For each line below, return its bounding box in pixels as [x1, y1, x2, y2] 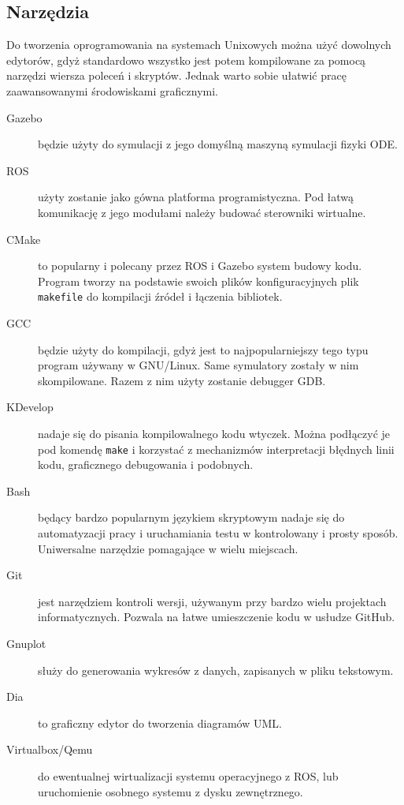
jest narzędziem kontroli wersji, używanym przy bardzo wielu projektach [38, 593, 387, 609]
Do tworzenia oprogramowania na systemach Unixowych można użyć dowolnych [6, 36, 391, 53]
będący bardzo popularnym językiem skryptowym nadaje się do [38, 509, 345, 526]
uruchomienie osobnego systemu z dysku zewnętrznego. [38, 783, 303, 799]
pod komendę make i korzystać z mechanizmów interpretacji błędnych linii [38, 440, 395, 457]
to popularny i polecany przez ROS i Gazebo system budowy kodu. [38, 257, 362, 274]
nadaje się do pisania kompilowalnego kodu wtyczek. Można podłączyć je [38, 425, 391, 441]
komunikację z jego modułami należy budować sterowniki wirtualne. [38, 204, 366, 220]
